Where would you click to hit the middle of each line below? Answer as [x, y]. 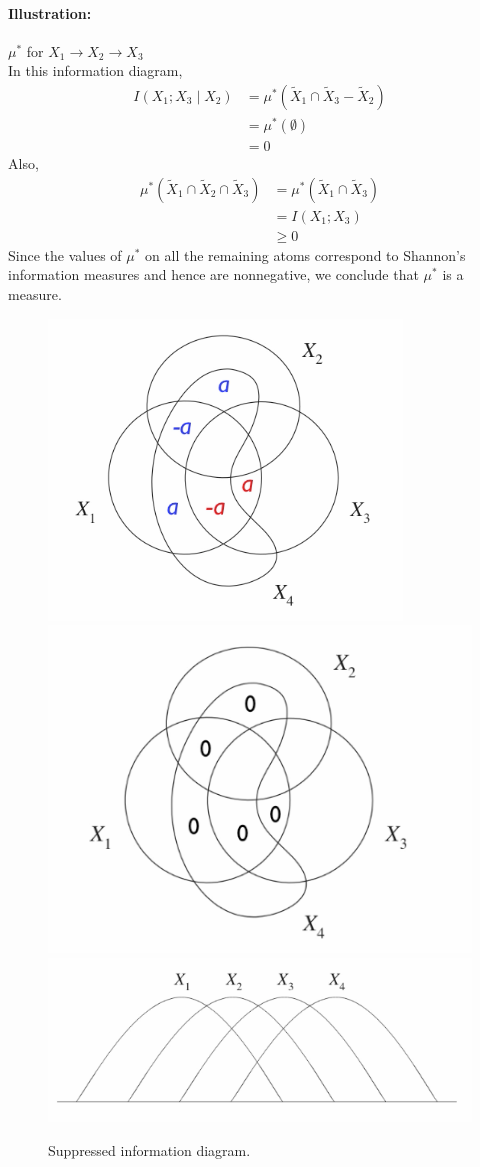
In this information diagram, [95, 70]
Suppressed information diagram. [149, 1149]
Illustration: [50, 12]
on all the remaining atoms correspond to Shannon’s [305, 254]
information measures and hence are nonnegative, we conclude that [213, 274]
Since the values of [65, 254]
